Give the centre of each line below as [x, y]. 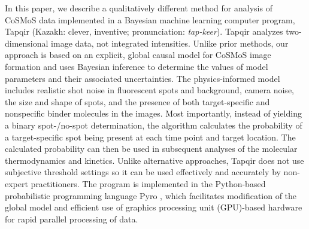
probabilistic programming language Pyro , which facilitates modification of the [151, 195]
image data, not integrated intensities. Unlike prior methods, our [170, 43]
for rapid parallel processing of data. [72, 219]
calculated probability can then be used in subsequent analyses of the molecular [151, 149]
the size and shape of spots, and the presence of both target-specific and [137, 101]
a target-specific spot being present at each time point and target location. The [150, 137]
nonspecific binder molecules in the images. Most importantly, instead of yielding [153, 113]
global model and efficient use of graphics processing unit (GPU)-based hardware [154, 207]
